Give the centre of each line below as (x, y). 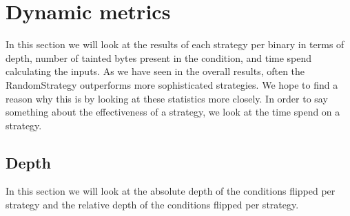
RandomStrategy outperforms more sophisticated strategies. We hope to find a (172, 84)
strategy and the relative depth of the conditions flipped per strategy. (152, 205)
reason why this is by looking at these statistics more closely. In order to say (167, 98)
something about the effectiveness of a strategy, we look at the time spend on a (173, 112)
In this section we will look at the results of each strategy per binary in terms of (175, 44)
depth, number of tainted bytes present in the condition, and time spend (159, 57)
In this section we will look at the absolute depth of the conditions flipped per (171, 191)
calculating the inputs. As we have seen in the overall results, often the (155, 71)
